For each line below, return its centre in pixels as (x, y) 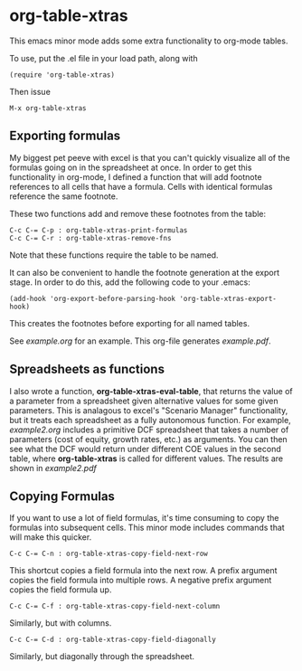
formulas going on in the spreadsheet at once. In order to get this (131, 167)
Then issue (30, 91)
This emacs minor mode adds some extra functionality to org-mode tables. (149, 41)
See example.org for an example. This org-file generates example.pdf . (140, 341)
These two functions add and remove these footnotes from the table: (138, 213)
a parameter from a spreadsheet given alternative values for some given (144, 401)
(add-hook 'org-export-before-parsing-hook (93, 298)
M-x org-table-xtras (48, 108)
